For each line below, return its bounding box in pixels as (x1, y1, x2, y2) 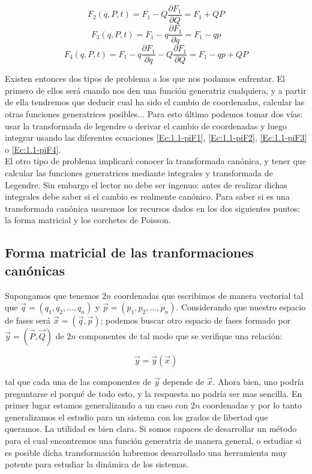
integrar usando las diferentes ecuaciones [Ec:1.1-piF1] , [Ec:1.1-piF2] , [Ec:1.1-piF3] (5, 131, 307, 144)
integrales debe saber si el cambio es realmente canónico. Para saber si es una (5, 190, 290, 203)
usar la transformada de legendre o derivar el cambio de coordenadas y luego (5, 119, 287, 132)
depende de (163, 375, 204, 388)
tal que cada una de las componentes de (5, 375, 151, 388)
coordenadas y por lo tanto (202, 399, 302, 411)
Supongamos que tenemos (5, 289, 100, 301)
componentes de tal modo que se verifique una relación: (79, 330, 283, 342)
